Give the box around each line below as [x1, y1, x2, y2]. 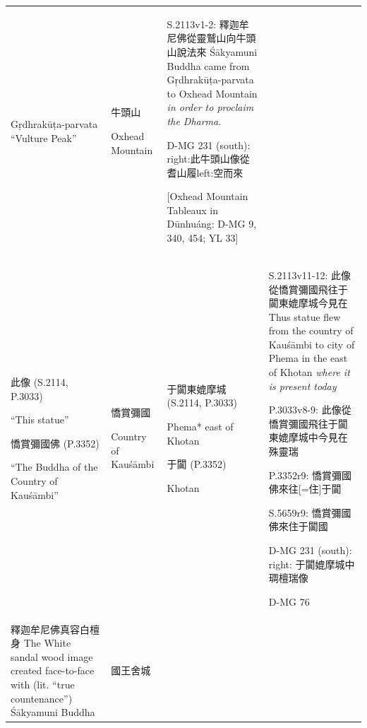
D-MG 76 [268, 594, 310, 609]
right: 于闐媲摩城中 [268, 556, 355, 571]
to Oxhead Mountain [167, 86, 258, 100]
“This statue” [11, 412, 69, 427]
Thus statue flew [268, 309, 341, 324]
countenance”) [11, 691, 73, 705]
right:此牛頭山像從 [167, 151, 250, 166]
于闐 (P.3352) [167, 457, 227, 471]
